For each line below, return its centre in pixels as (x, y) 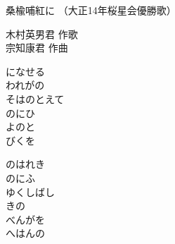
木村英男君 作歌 (42, 33)
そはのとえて (35, 98)
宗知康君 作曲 (37, 48)
